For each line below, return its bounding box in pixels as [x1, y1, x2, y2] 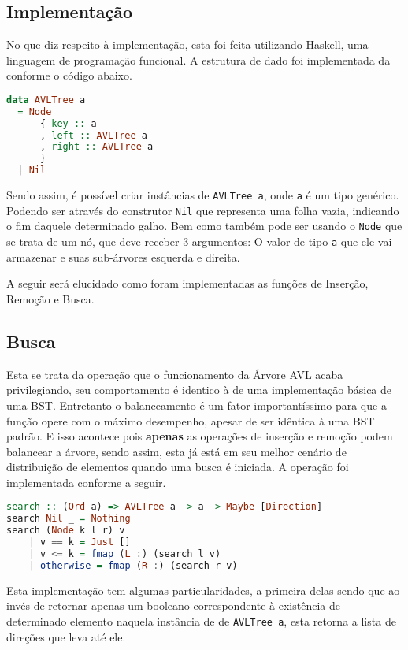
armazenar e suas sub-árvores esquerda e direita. [6, 248, 240, 265]
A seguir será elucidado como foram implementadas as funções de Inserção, [6, 275, 369, 292]
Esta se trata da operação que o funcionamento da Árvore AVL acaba [6, 366, 343, 382]
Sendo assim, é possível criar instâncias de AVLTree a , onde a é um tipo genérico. [6, 187, 399, 203]
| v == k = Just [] [28, 537, 131, 548]
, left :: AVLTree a [39, 129, 148, 141]
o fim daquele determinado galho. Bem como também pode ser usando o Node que [6, 217, 402, 234]
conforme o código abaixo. [6, 67, 132, 84]
